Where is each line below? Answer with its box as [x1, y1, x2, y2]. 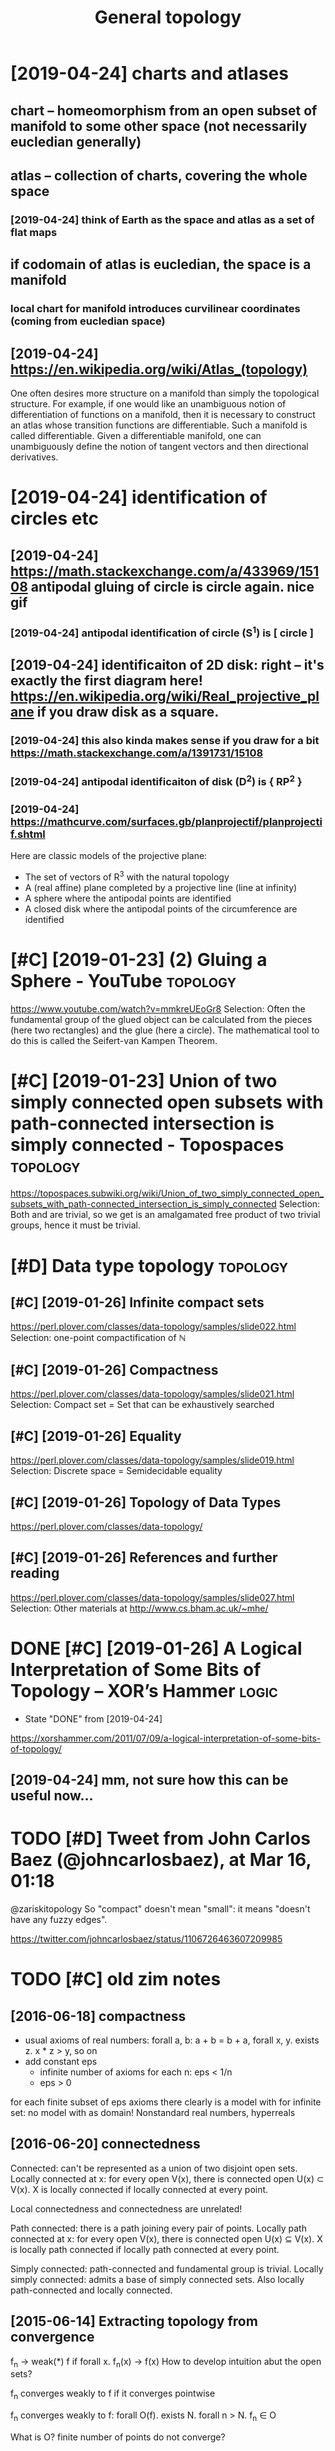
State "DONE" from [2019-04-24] [24, 1712, 163, 1725]
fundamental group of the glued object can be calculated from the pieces [10, 1013, 313, 1025]
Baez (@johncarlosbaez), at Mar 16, [10, 1849, 312, 1871]
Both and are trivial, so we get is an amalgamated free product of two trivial [10, 1209, 321, 1221]
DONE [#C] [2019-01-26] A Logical [10, 1637, 303, 1660]
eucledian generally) [10, 133, 142, 150]
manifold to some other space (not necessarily [10, 117, 308, 135]
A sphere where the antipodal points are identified [24, 892, 232, 904]
